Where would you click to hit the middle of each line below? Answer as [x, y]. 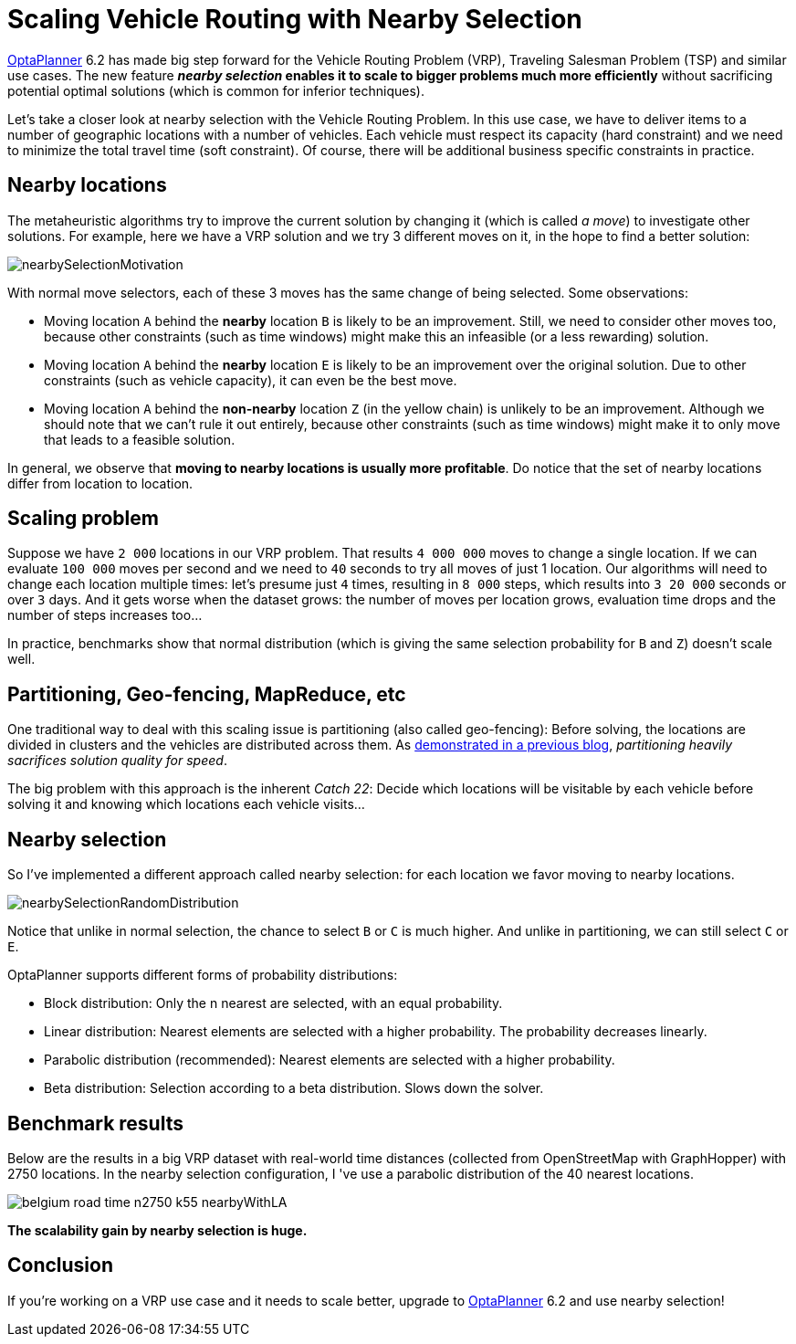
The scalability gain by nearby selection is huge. [157, 1230]
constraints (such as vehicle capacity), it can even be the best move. [251, 380]
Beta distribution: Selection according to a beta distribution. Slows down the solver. [294, 1088]
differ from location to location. [100, 483]
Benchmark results [95, 1123]
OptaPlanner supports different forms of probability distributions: [203, 975]
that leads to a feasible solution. [140, 439]
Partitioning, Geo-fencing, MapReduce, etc [207, 694]
